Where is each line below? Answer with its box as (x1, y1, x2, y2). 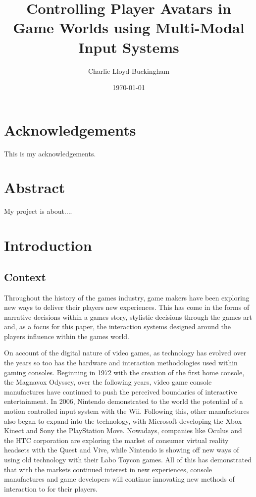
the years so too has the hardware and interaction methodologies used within (4, 357, 238, 368)
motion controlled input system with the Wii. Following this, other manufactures (4, 406, 250, 416)
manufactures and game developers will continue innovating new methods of (4, 474, 235, 484)
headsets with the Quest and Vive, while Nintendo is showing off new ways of (4, 445, 239, 455)
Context (4, 269, 46, 284)
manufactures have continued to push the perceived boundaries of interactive (4, 386, 237, 397)
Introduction (4, 235, 92, 255)
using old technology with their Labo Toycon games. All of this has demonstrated (4, 454, 252, 465)
